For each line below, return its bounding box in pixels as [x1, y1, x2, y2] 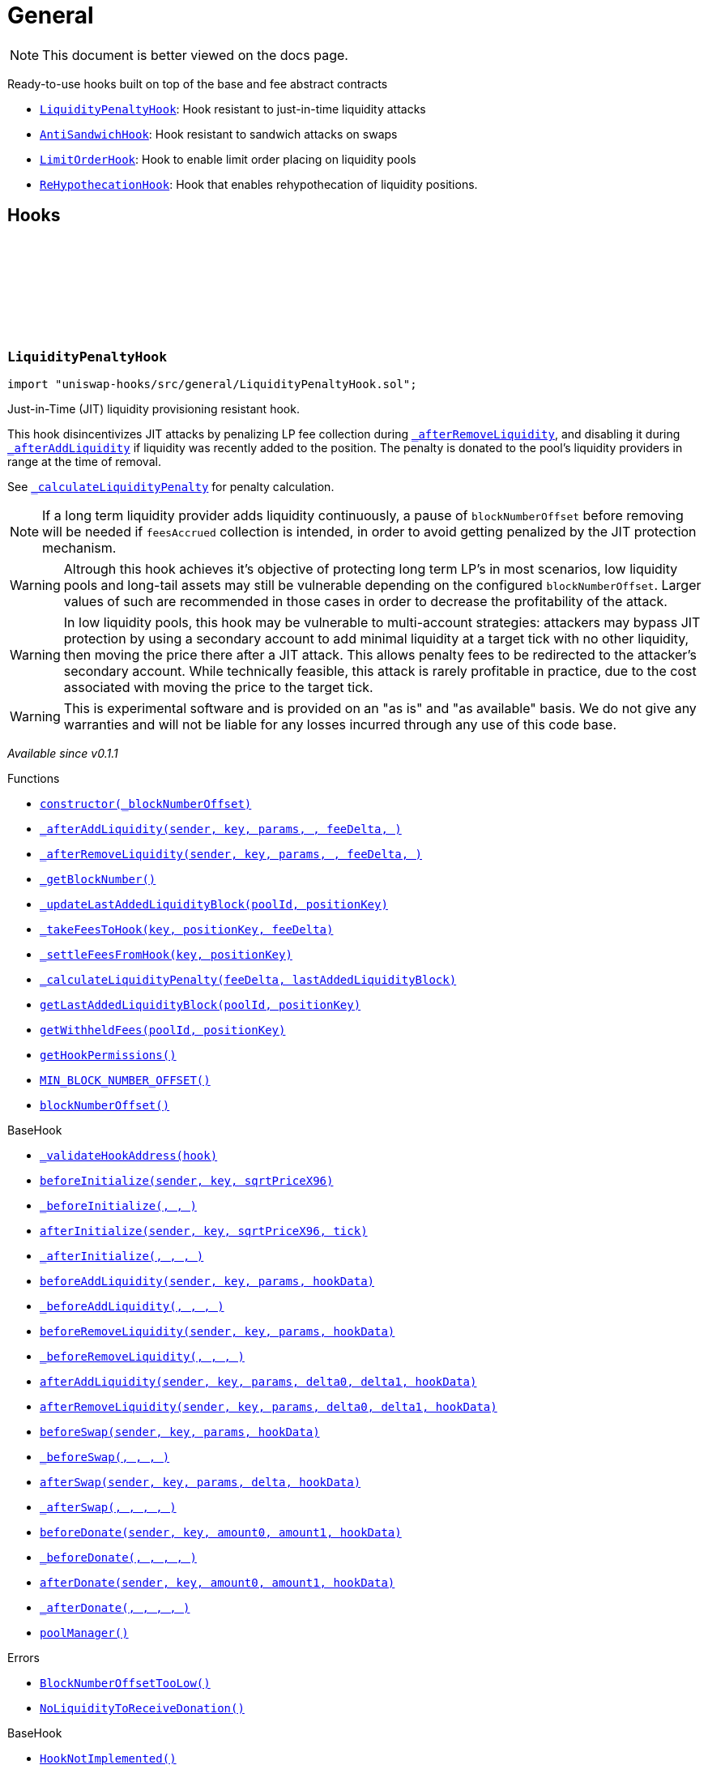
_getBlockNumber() [40, 872, 156, 886]
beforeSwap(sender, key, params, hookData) [40, 1425, 320, 1438]
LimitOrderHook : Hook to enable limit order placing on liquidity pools [40, 152, 416, 166]
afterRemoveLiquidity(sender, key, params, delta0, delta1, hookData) [40, 1400, 497, 1413]
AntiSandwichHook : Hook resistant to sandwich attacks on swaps [40, 126, 398, 141]
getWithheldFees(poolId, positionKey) [40, 1023, 286, 1036]
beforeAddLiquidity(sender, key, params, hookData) [40, 1274, 375, 1288]
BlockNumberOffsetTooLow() [40, 1676, 211, 1690]
